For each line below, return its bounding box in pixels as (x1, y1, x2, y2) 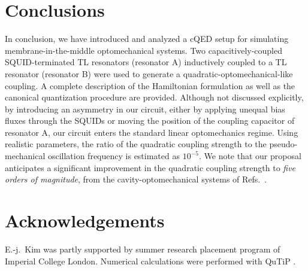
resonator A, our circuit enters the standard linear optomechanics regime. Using (5, 126, 298, 138)
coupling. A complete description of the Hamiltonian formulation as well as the (5, 79, 295, 92)
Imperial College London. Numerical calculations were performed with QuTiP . (5, 254, 296, 267)
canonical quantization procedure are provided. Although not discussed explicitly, (5, 91, 304, 103)
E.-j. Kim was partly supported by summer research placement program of (5, 242, 280, 255)
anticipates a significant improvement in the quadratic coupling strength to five (5, 161, 296, 173)
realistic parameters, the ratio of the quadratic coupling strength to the (5, 138, 267, 150)
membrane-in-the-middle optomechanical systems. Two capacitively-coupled (5, 44, 283, 56)
